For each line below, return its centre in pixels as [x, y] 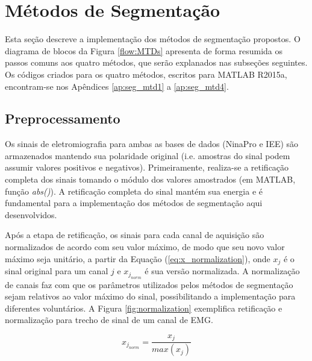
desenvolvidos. [31, 214]
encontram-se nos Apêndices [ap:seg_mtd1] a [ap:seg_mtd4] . [117, 86]
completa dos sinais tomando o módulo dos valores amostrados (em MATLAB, [150, 179]
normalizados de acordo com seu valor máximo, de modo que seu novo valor [145, 247]
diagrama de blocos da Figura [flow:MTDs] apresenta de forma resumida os [144, 50]
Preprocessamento [63, 118]
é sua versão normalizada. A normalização [222, 271]
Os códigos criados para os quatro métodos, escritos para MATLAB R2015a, [146, 74]
